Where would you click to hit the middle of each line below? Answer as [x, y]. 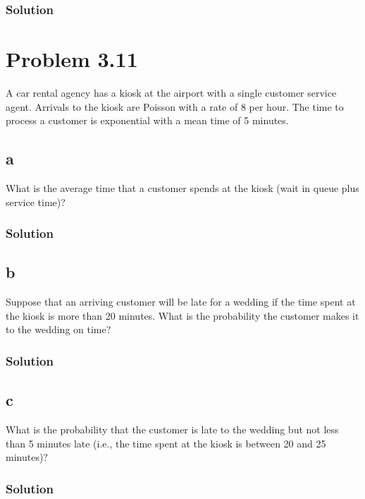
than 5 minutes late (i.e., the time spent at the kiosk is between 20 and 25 [166, 443]
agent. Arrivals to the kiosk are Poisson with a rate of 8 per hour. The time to [175, 106]
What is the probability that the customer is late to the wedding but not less [172, 429]
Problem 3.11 [72, 59]
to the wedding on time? [58, 329]
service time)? [36, 202]
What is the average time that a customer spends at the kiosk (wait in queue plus [182, 187]
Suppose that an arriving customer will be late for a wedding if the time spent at [181, 302]
